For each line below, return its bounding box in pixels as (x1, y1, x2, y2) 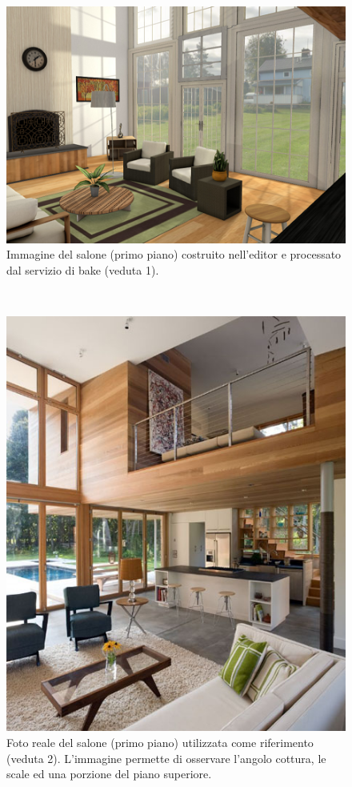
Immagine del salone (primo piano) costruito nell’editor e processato (6, 246, 342, 263)
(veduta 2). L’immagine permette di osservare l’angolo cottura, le (6, 749, 326, 766)
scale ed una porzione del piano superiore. (6, 765, 212, 782)
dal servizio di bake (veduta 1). (6, 262, 159, 279)
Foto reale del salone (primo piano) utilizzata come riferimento (6, 734, 314, 751)
